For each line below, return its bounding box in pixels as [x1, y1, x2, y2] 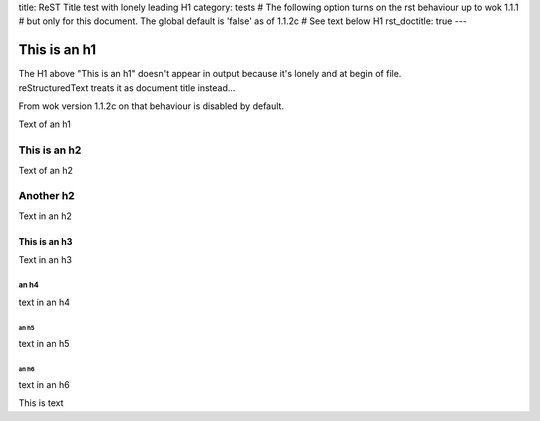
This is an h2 [18, 143, 82, 157]
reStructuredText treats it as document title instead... [18, 81, 236, 94]
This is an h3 [18, 235, 73, 247]
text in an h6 [18, 378, 70, 390]
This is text [18, 397, 64, 409]
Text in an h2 [18, 210, 72, 222]
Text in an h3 [18, 254, 72, 266]
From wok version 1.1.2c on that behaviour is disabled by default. [18, 100, 285, 112]
